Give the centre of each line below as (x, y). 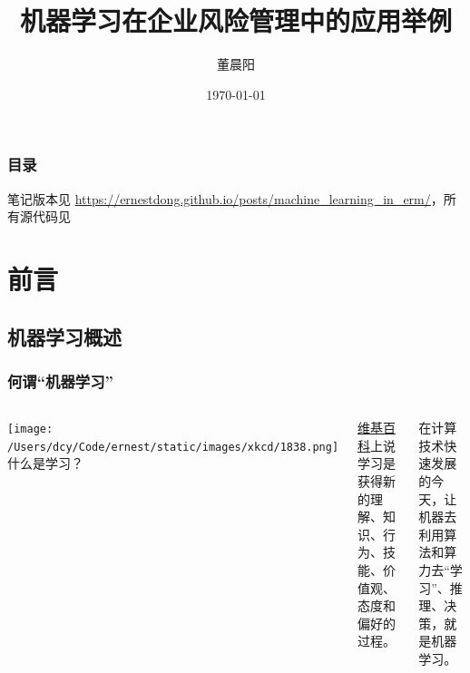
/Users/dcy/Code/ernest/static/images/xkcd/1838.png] (173, 447)
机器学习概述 (64, 336)
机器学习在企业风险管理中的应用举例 (235, 20)
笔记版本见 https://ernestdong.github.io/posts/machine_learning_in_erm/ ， (225, 198)
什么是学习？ (45, 463)
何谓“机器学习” (60, 380)
